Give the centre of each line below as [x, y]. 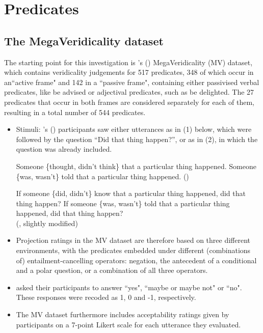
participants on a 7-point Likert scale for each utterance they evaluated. [128, 324]
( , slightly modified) [47, 223]
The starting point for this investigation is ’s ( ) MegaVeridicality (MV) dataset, [128, 62]
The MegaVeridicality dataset [84, 40]
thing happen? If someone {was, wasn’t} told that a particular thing [123, 203]
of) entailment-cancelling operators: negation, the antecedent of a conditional [136, 260]
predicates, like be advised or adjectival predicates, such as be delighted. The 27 [129, 92]
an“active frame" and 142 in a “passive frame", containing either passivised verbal [132, 82]
